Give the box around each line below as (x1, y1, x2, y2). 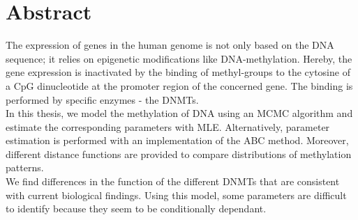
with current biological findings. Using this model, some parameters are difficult (6, 187, 347, 202)
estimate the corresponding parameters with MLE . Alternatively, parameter (6, 119, 330, 134)
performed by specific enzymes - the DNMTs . (6, 92, 199, 107)
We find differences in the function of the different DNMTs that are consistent (6, 174, 340, 189)
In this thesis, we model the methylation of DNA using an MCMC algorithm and (6, 106, 353, 120)
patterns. (6, 160, 44, 175)
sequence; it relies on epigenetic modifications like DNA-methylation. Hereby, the (6, 51, 352, 65)
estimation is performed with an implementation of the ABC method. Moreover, (6, 133, 349, 148)
